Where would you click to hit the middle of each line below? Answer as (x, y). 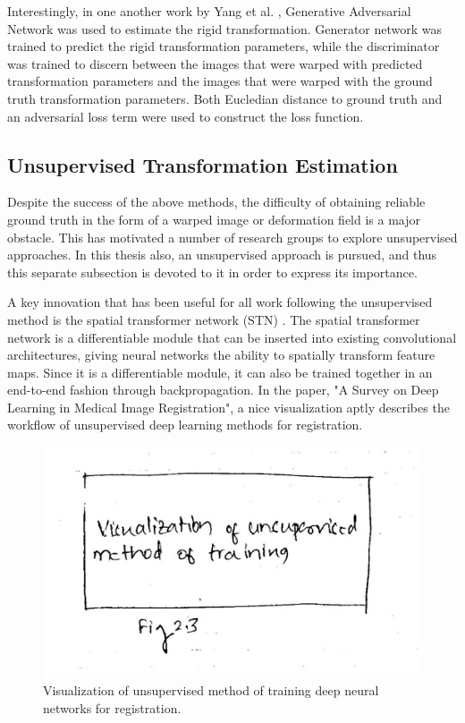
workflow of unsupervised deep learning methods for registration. (185, 425)
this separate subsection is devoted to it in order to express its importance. (212, 272)
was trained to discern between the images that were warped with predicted (215, 63)
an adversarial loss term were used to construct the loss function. (186, 116)
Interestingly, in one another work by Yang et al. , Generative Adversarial (209, 11)
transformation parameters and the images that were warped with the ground (220, 81)
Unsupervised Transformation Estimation (203, 164)
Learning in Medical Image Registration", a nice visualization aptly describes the (228, 407)
